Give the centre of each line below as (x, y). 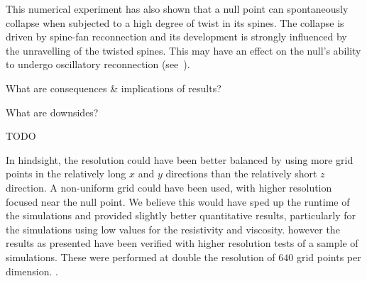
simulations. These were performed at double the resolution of (141, 257)
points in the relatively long (66, 173)
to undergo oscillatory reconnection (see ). (98, 64)
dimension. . (32, 271)
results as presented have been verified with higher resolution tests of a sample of (182, 243)
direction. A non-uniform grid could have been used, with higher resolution (169, 187)
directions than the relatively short (241, 173)
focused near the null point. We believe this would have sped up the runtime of (178, 201)
